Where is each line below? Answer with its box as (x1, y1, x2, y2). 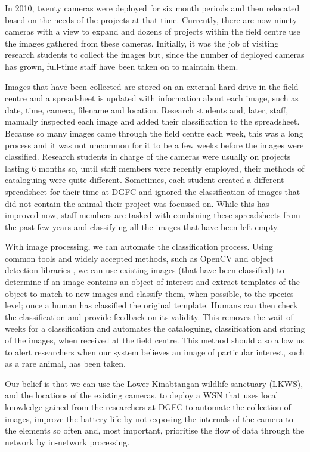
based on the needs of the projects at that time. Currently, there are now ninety (5, 13, 297, 26)
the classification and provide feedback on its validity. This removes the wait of (5, 310, 293, 323)
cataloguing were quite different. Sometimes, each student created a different (5, 174, 284, 186)
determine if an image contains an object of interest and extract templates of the (5, 275, 300, 288)
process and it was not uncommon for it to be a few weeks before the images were (5, 138, 304, 151)
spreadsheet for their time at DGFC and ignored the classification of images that (5, 185, 300, 197)
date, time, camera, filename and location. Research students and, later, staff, (5, 103, 289, 116)
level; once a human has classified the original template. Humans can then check (5, 299, 298, 311)
